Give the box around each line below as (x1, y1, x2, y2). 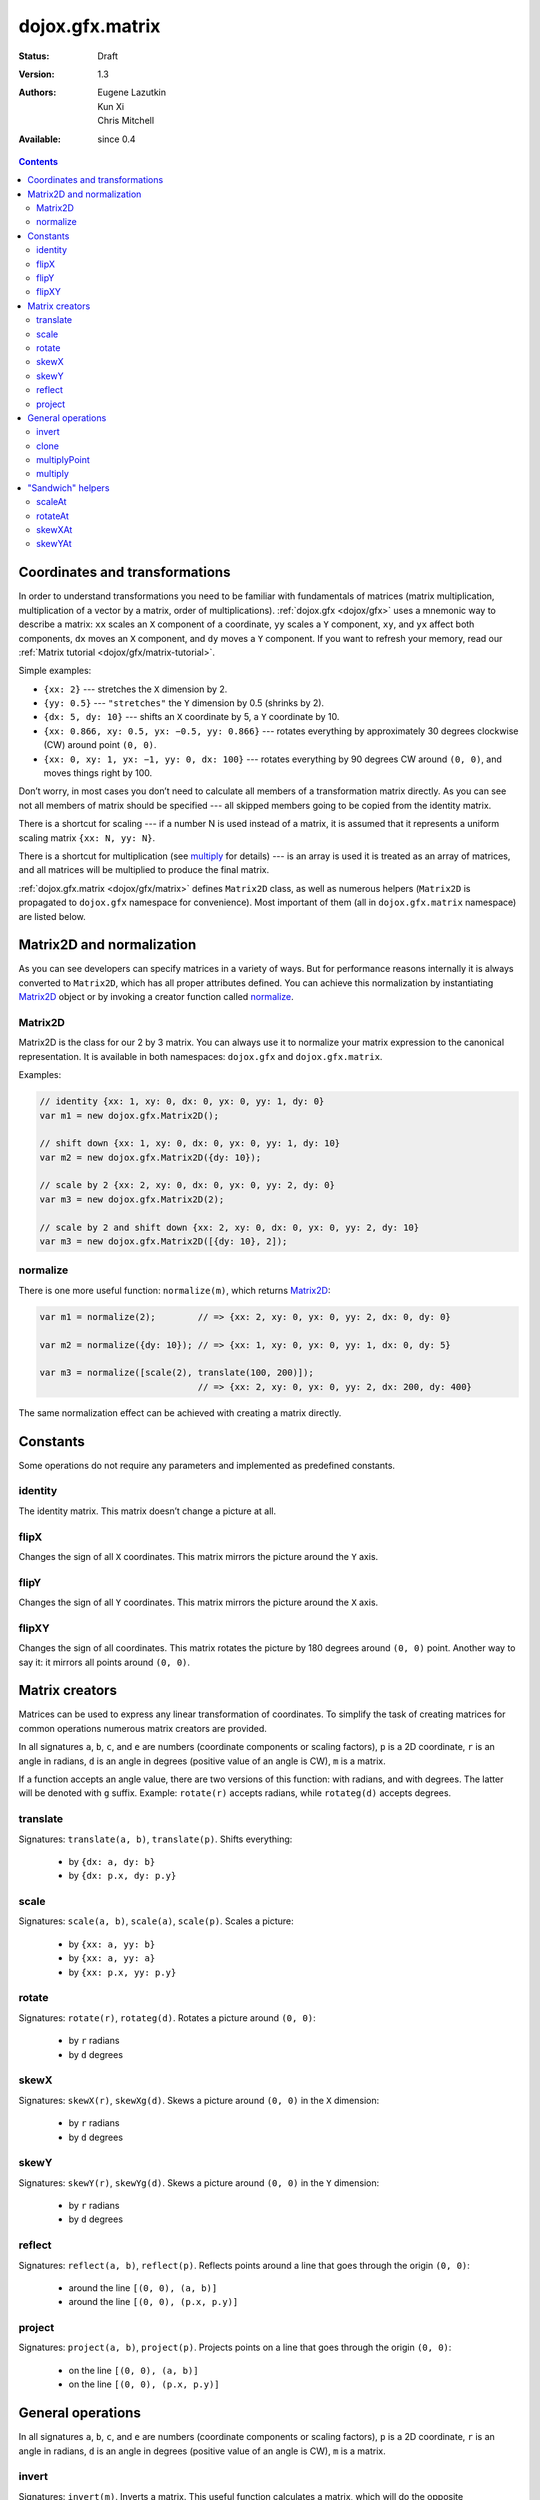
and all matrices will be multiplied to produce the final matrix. (18, 864, 270, 876)
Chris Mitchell (97, 115, 155, 127)
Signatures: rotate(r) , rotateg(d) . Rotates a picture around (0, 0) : (18, 2011, 317, 2024)
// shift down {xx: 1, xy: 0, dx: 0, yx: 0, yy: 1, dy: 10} (39, 1138, 341, 1149)
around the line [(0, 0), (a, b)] (68, 2281, 218, 2294)
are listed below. (18, 910, 87, 922)
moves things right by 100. (43, 767, 153, 779)
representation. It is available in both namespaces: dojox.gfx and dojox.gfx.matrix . (18, 1050, 383, 1062)
